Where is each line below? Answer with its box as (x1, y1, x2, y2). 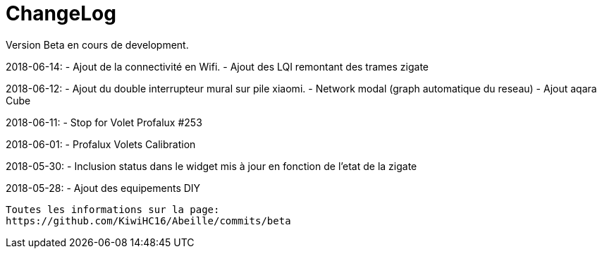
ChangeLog (6, 1, 116, 25)
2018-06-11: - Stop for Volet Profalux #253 (6, 116, 202, 128)
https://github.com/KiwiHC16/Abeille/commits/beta (6, 214, 291, 226)
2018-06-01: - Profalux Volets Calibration (6, 138, 196, 150)
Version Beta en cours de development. (6, 38, 189, 51)
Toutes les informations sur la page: (6, 203, 220, 215)
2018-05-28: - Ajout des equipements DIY (6, 181, 201, 194)
